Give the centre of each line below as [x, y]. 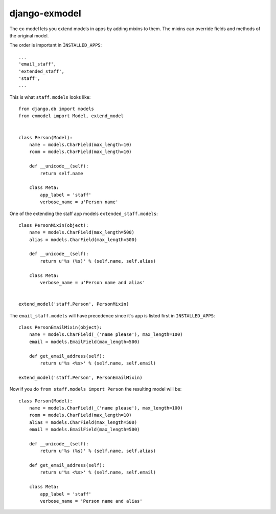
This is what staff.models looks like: [50, 97]
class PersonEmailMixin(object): [60, 327]
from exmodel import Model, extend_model [71, 116]
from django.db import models [56, 109]
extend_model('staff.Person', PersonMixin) [74, 304]
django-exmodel [45, 13]
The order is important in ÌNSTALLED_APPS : [56, 45]
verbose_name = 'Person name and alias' [91, 501]
